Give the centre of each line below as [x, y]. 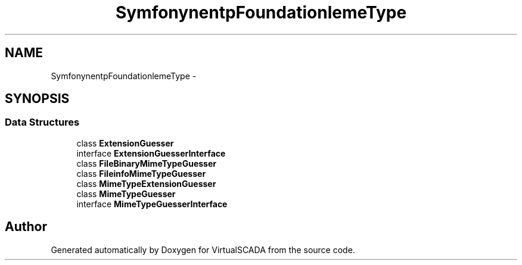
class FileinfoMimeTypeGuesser [141, 173]
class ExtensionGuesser [125, 143]
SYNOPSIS [37, 99]
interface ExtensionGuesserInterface [151, 153]
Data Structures [42, 122]
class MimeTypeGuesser [126, 194]
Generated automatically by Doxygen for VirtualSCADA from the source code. [203, 250]
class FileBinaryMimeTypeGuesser [146, 163]
